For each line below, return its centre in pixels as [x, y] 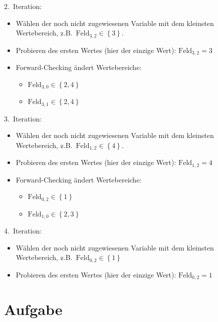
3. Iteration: [23, 118]
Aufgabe [33, 309]
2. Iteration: [23, 6]
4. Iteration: [23, 231]
